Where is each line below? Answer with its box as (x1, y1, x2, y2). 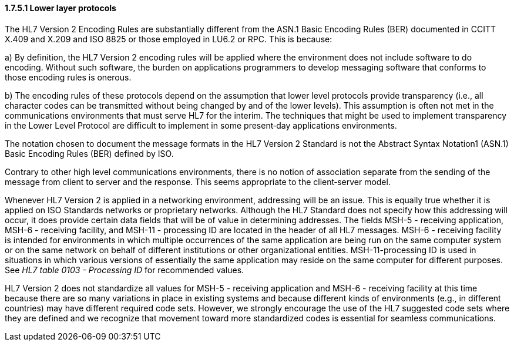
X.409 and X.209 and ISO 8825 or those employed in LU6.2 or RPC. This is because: (5, 33, 332, 44)
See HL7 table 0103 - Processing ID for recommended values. (5, 264, 244, 275)
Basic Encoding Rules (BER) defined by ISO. (5, 148, 174, 159)
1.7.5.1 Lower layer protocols (5, 3, 116, 13)
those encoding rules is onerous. (5, 72, 132, 82)
